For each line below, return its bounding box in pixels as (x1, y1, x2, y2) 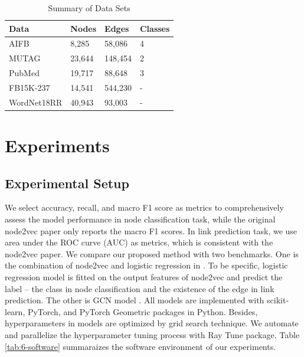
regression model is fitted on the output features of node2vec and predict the (5, 271, 283, 283)
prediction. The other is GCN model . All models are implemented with (5, 294, 264, 306)
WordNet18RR (9, 96, 63, 108)
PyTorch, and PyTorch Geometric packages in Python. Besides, (27, 305, 258, 317)
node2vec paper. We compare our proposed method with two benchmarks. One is (5, 247, 299, 260)
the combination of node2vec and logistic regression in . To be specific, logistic (5, 259, 288, 271)
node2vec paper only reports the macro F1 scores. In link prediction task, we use (5, 224, 298, 237)
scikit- (267, 294, 289, 306)
